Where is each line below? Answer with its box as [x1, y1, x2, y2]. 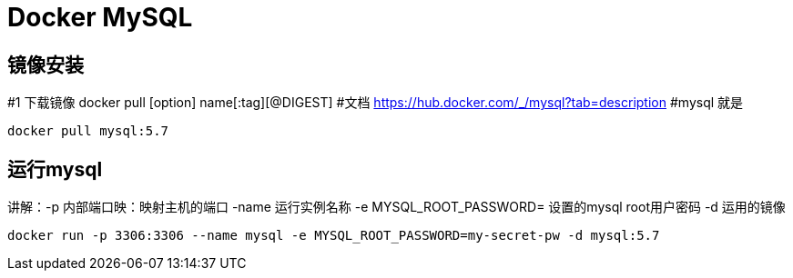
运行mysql [7, 157, 103, 181]
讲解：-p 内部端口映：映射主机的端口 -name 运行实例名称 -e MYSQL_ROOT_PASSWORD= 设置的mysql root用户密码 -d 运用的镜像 [7, 199, 786, 215]
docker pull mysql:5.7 [7, 124, 169, 139]
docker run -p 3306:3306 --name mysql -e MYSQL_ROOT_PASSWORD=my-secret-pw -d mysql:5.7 [7, 228, 660, 243]
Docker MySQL [7, 2, 193, 33]
